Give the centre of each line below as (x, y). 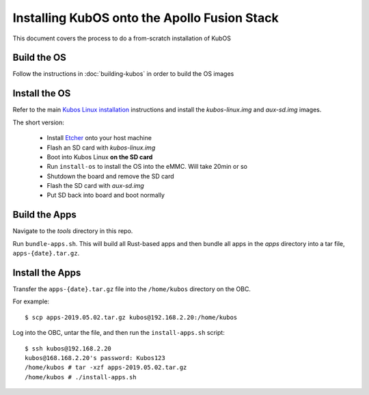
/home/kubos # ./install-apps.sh (81, 377)
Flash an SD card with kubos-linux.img (101, 148)
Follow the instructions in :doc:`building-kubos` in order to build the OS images (123, 74)
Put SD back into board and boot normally (106, 195)
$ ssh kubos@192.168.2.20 (68, 348)
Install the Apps (47, 272)
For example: (31, 301)
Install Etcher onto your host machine (99, 138)
